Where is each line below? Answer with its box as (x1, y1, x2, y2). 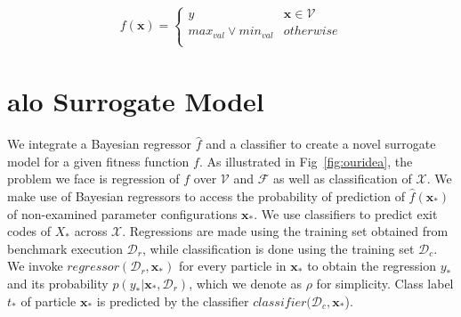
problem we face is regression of (7, 169, 180, 188)
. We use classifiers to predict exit (254, 204, 438, 223)
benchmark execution (7, 239, 123, 257)
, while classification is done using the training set (142, 239, 415, 257)
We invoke (7, 256, 63, 275)
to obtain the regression (307, 256, 437, 275)
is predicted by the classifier (96, 291, 249, 310)
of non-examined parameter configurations (7, 204, 238, 223)
